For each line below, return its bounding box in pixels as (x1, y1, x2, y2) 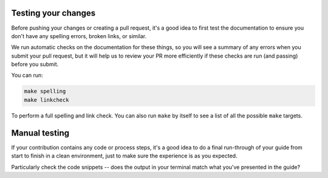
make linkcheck (24, 96, 69, 103)
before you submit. (11, 61, 59, 68)
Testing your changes (11, 8, 96, 18)
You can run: (11, 71, 44, 79)
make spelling (24, 88, 66, 95)
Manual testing (11, 128, 70, 138)
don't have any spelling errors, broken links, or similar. (11, 32, 147, 39)
